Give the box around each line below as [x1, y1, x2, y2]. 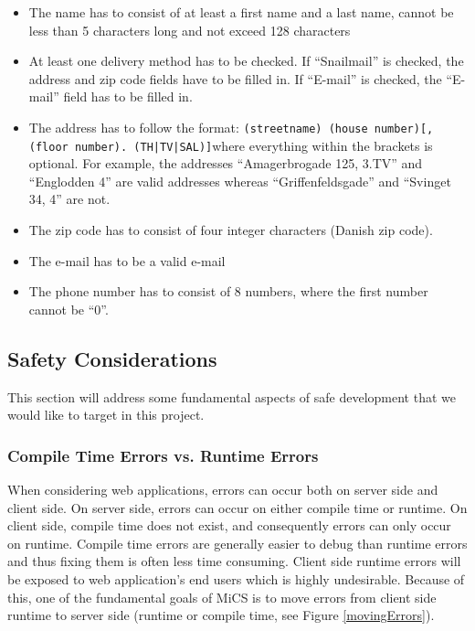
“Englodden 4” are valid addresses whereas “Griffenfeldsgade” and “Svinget [28, 171, 451, 190]
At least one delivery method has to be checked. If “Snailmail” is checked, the [28, 51, 464, 70]
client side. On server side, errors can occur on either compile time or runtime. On [7, 497, 468, 517]
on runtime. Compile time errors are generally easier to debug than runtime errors [7, 533, 468, 552]
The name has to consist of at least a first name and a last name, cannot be [28, 3, 454, 21]
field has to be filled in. [63, 87, 193, 106]
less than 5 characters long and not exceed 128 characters [28, 20, 351, 39]
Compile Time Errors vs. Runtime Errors [7, 444, 319, 466]
